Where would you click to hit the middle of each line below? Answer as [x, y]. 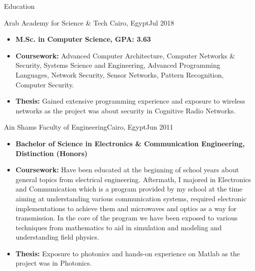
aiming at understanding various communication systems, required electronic [131, 198]
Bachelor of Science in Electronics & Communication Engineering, [130, 143]
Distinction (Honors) [52, 153]
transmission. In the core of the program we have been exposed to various [127, 218]
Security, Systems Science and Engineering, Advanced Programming [118, 65]
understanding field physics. [57, 237]
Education [19, 6]
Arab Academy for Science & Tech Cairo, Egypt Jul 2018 [89, 22]
